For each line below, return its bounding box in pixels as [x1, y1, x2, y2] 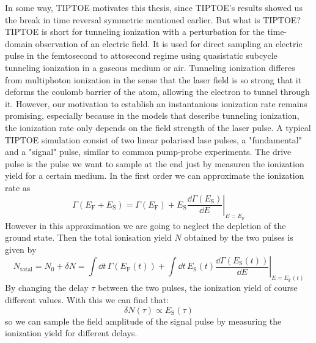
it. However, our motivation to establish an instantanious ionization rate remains [5, 97, 307, 110]
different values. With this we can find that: [5, 293, 169, 306]
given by [5, 243, 37, 255]
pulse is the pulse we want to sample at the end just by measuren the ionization [5, 157, 304, 170]
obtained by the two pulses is [184, 231, 293, 244]
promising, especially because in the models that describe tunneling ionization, [5, 109, 299, 122]
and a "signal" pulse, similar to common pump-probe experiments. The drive [5, 145, 292, 158]
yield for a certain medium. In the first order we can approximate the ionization [5, 169, 304, 182]
